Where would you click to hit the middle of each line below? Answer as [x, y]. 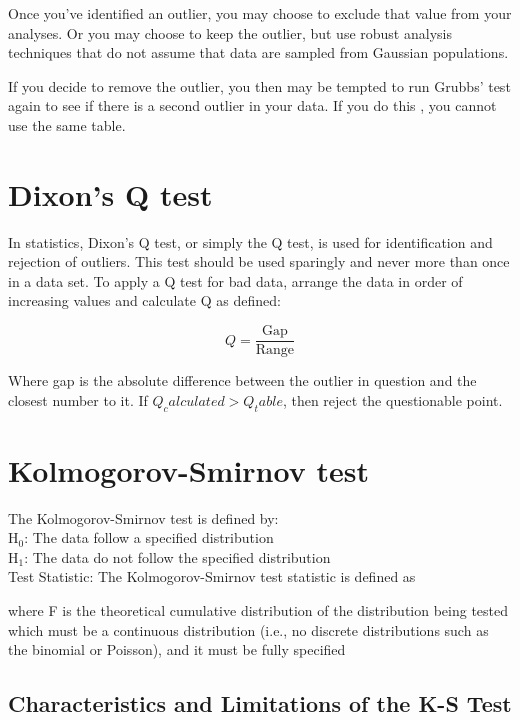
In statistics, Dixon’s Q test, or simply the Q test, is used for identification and [250, 241]
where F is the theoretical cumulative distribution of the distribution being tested [258, 610]
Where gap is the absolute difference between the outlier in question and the [242, 380]
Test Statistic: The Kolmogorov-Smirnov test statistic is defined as [212, 576]
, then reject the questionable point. [392, 399]
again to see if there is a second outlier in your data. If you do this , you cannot [252, 105]
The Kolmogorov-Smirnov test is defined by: [143, 517]
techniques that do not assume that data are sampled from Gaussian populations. [258, 52]
